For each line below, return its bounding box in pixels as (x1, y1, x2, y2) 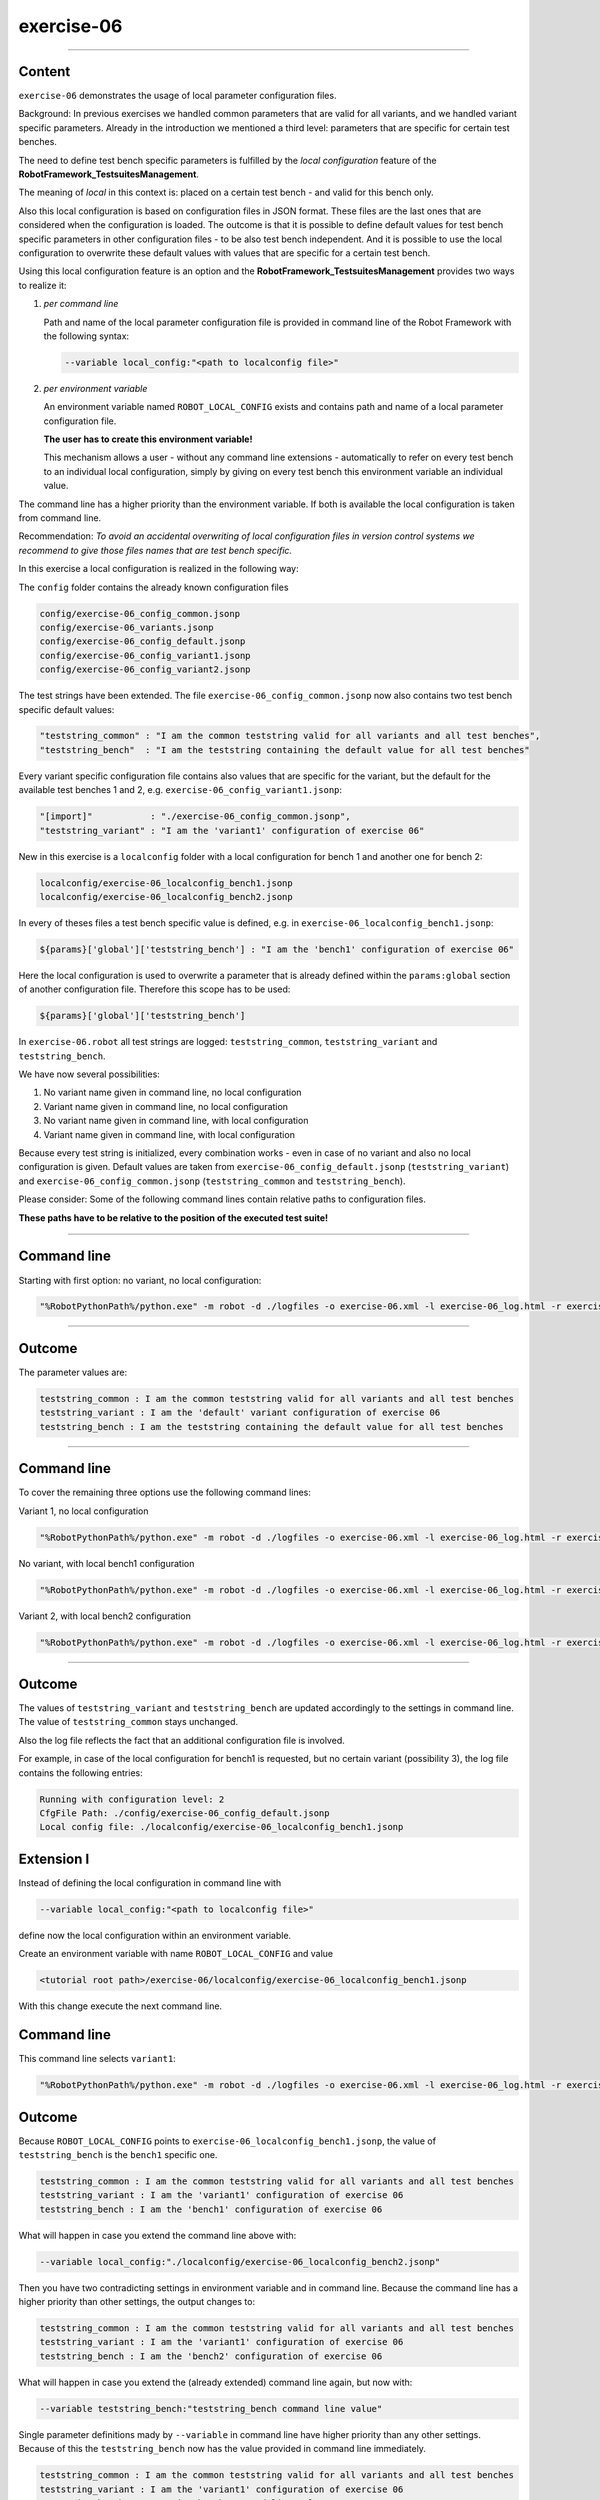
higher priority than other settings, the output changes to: (18, 2296, 255, 2308)
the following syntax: (43, 330, 130, 342)
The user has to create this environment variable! (43, 433, 253, 445)
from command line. (18, 512, 102, 524)
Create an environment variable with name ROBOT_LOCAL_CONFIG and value (18, 1948, 334, 1960)
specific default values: (18, 703, 115, 715)
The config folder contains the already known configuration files (18, 581, 289, 593)
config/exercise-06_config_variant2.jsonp (39, 664, 251, 675)
